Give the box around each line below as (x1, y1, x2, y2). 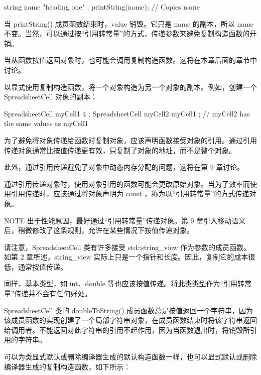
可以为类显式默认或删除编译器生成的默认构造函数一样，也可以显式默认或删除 (4, 351, 257, 362)
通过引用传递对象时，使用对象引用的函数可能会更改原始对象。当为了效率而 (4, 178, 250, 189)
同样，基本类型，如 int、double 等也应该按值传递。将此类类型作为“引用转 (4, 278, 245, 289)
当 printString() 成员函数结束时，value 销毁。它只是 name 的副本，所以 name (4, 18, 254, 29)
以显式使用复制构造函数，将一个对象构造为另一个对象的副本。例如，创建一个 (4, 81, 257, 92)
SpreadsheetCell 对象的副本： (4, 91, 98, 102)
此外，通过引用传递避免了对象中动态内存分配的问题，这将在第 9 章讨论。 (4, 162, 244, 172)
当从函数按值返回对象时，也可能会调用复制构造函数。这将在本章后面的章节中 (4, 55, 257, 65)
